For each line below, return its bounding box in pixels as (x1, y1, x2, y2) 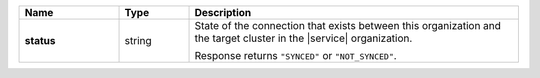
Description (194, 6, 252, 19)
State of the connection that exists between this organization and (194, 19, 502, 32)
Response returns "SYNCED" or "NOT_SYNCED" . (194, 49, 397, 62)
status (24, 34, 56, 47)
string (124, 34, 152, 47)
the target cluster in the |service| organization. (194, 31, 413, 45)
